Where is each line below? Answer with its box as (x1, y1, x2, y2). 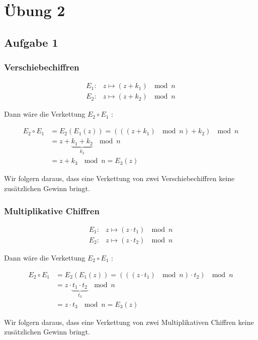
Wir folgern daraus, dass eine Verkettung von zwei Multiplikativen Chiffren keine (4, 316, 254, 327)
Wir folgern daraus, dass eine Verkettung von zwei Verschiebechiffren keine (4, 173, 235, 184)
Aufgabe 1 (4, 34, 58, 50)
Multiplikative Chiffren (4, 204, 100, 217)
